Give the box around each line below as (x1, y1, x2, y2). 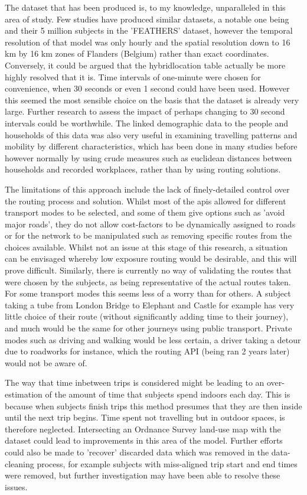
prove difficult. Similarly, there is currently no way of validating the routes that (5, 264, 292, 276)
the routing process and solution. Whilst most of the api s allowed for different (5, 194, 286, 207)
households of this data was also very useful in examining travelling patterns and (5, 128, 298, 141)
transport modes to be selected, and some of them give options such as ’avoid (5, 206, 285, 219)
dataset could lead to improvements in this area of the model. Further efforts (5, 434, 283, 447)
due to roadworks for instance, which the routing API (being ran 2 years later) (5, 345, 290, 357)
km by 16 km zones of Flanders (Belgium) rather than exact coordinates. (5, 47, 269, 60)
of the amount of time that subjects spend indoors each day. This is (45, 388, 290, 400)
